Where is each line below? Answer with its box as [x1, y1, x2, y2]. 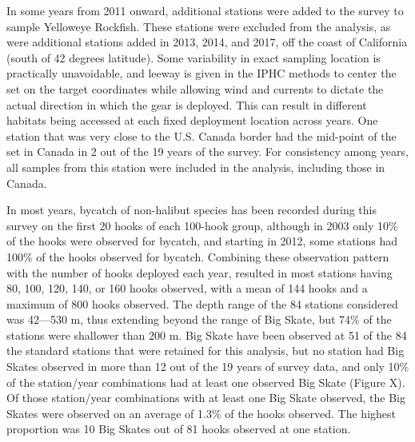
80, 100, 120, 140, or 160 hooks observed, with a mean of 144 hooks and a [6, 280, 368, 297]
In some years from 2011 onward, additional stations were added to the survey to [6, 2, 404, 18]
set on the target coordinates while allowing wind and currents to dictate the [6, 80, 384, 97]
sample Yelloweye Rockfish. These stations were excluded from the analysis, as [6, 18, 391, 34]
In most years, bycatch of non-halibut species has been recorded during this [6, 201, 377, 218]
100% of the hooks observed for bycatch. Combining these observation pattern [6, 248, 389, 265]
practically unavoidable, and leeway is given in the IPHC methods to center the [6, 65, 397, 82]
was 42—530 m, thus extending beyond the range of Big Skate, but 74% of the [6, 311, 392, 328]
